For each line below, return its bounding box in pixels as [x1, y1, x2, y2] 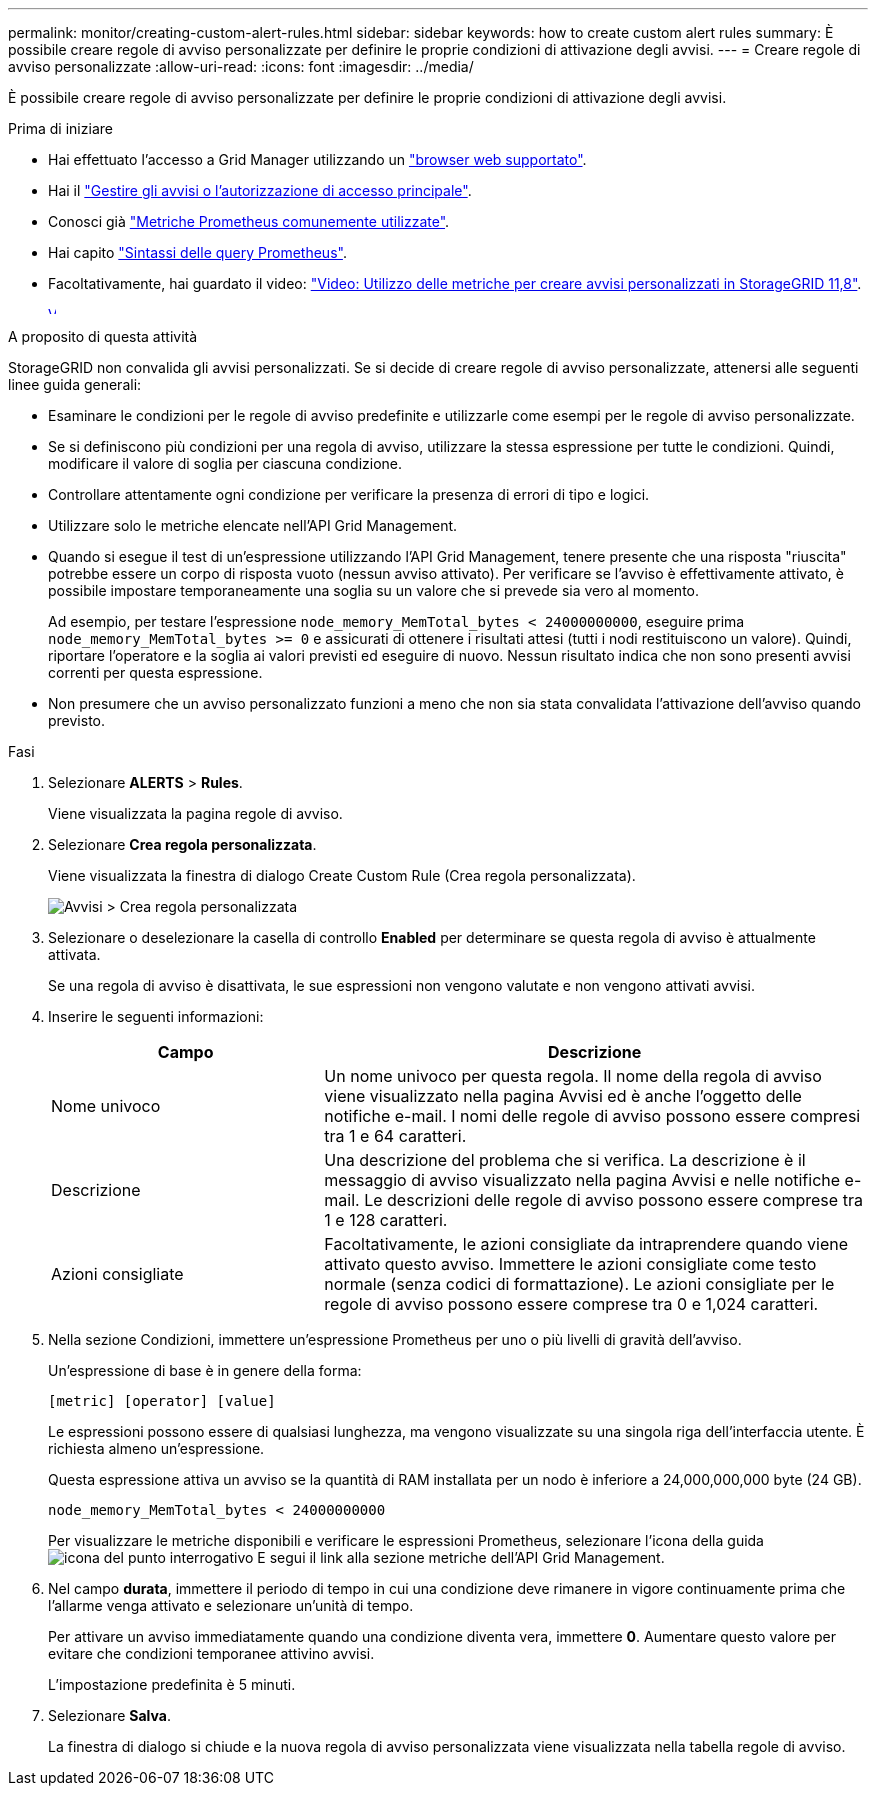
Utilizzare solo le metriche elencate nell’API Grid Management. [48, 517, 458, 534]
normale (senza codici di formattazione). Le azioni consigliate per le [324, 1274, 835, 1294]
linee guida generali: [8, 376, 142, 393]
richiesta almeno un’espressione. [48, 1440, 265, 1457]
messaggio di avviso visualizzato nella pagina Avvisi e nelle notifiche [324, 1170, 841, 1190]
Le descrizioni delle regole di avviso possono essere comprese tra [364, 1190, 863, 1210]
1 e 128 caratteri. [324, 1210, 448, 1230]
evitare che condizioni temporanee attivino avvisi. [48, 1645, 375, 1662]
